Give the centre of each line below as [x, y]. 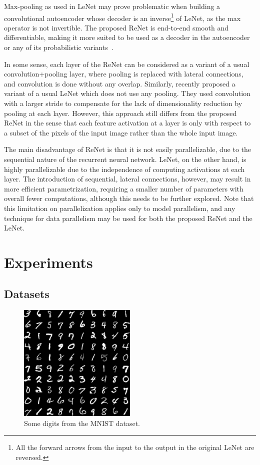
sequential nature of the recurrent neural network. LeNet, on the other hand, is [125, 159]
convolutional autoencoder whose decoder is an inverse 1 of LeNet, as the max [122, 17]
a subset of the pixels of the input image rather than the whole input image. [121, 132]
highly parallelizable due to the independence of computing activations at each [124, 169]
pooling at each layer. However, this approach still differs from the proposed [120, 113]
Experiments [48, 262]
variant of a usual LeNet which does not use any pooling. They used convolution [127, 93]
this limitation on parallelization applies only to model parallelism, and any [120, 208]
